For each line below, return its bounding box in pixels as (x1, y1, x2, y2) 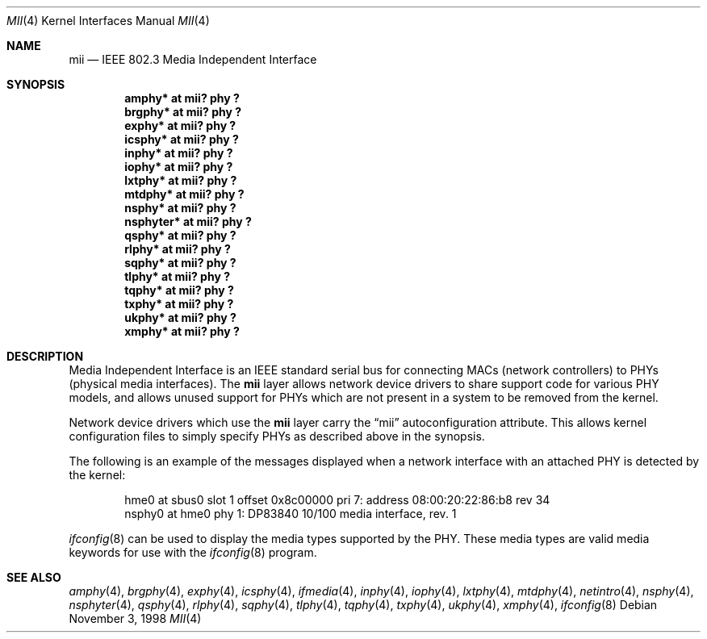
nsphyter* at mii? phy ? (124, 215, 252, 228)
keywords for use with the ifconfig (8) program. (69, 545, 317, 559)
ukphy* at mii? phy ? (124, 311, 236, 324)
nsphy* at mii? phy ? (124, 201, 236, 215)
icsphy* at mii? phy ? (124, 132, 239, 146)
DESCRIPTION (6, 349, 84, 363)
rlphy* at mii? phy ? (124, 242, 231, 256)
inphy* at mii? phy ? (124, 146, 233, 160)
